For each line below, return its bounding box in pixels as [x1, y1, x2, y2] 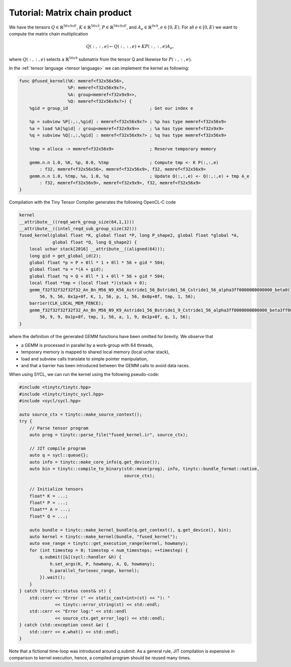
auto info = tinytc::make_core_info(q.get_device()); [29, 459, 160, 465]
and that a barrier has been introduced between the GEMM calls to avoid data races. [21, 363, 190, 369]
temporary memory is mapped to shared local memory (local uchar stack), [21, 349, 170, 355]
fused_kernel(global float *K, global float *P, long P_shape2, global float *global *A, [19, 233, 240, 238]
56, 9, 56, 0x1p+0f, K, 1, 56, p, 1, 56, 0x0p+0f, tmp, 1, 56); [39, 293, 196, 299]
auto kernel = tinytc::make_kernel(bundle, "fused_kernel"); [29, 534, 178, 539]
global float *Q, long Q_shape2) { [52, 239, 137, 245]
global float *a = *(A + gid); [29, 267, 104, 272]
